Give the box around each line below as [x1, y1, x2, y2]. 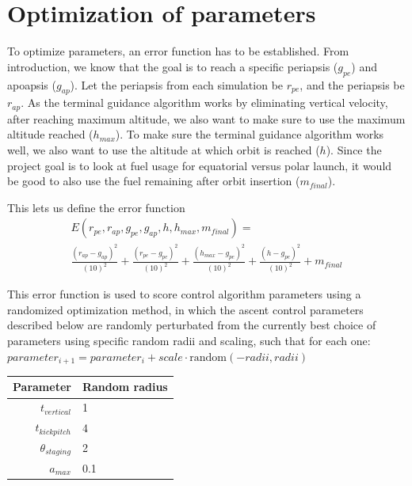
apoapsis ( [7, 76, 56, 93]
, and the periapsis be [299, 76, 405, 93]
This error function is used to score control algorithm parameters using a [7, 286, 361, 302]
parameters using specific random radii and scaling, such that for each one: [7, 332, 371, 348]
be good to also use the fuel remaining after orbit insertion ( [7, 173, 300, 189]
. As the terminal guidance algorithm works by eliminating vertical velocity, [21, 94, 388, 111]
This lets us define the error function [7, 199, 185, 215]
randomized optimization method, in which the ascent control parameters [7, 301, 364, 317]
